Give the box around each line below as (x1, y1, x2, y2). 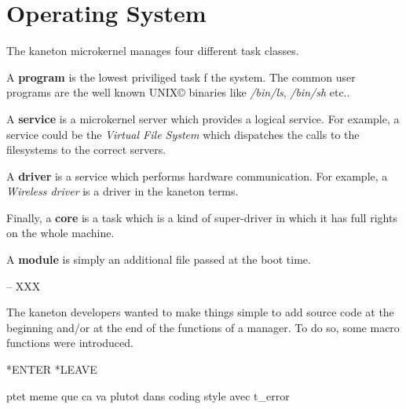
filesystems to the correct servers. (6, 141, 166, 158)
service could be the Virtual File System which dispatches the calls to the (6, 126, 360, 142)
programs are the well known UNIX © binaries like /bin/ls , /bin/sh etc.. (6, 84, 350, 100)
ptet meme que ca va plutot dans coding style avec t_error (6, 387, 290, 404)
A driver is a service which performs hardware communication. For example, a (6, 167, 388, 184)
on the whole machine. (6, 225, 115, 241)
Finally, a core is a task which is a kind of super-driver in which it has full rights (6, 209, 397, 225)
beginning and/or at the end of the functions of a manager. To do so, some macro (6, 319, 400, 335)
